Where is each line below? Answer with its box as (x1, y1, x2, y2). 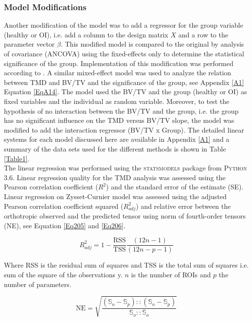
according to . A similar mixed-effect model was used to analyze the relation (4, 68, 231, 78)
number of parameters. (4, 279, 72, 289)
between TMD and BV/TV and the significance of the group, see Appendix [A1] (4, 77, 244, 87)
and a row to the (178, 29, 228, 39)
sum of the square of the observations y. (4, 270, 123, 280)
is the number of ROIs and (131, 270, 211, 280)
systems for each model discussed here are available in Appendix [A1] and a (4, 134, 230, 144)
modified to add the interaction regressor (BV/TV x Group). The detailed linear (4, 124, 244, 135)
